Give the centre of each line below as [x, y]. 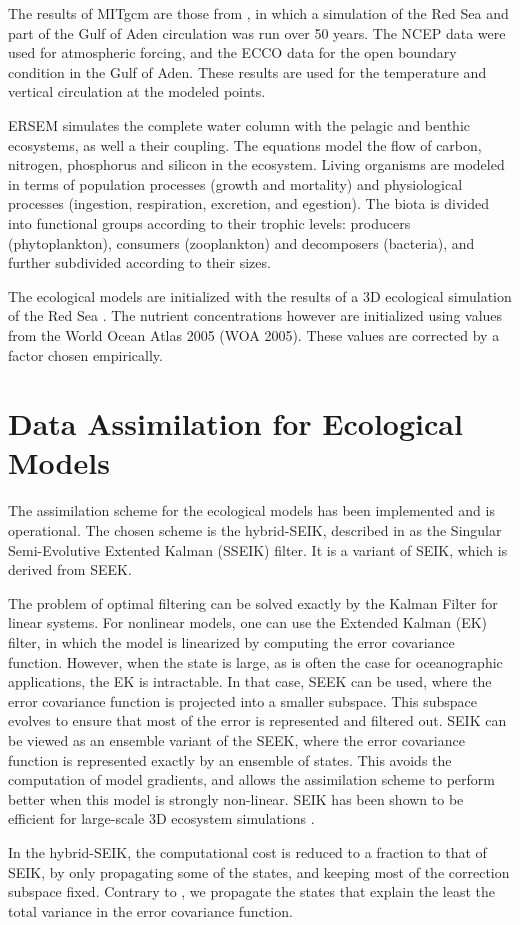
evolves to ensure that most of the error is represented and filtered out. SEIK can [257, 720]
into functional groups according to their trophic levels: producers [209, 222]
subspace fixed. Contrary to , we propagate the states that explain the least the [251, 891]
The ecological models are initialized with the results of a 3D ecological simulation [260, 295]
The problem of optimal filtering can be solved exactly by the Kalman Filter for [253, 602]
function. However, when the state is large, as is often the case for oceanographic [255, 661]
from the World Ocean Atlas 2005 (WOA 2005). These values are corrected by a [254, 334]
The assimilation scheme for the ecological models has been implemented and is [251, 510]
